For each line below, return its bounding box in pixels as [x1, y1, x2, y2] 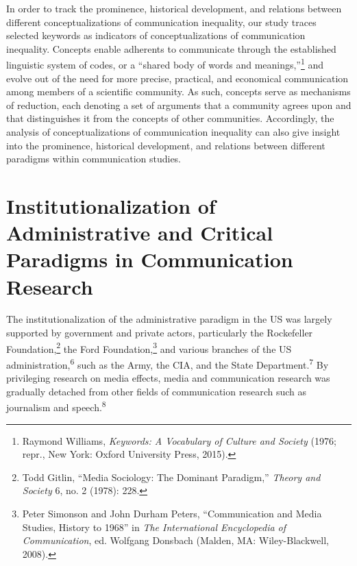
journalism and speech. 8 [6, 398, 106, 414]
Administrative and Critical [6, 219, 273, 247]
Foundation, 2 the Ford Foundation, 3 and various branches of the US [6, 339, 292, 356]
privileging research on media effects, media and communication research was [6, 371, 330, 385]
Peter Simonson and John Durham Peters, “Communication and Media [22, 506, 322, 520]
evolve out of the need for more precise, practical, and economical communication [6, 71, 349, 85]
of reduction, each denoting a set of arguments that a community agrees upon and [6, 97, 352, 112]
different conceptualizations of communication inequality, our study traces [6, 14, 317, 29]
